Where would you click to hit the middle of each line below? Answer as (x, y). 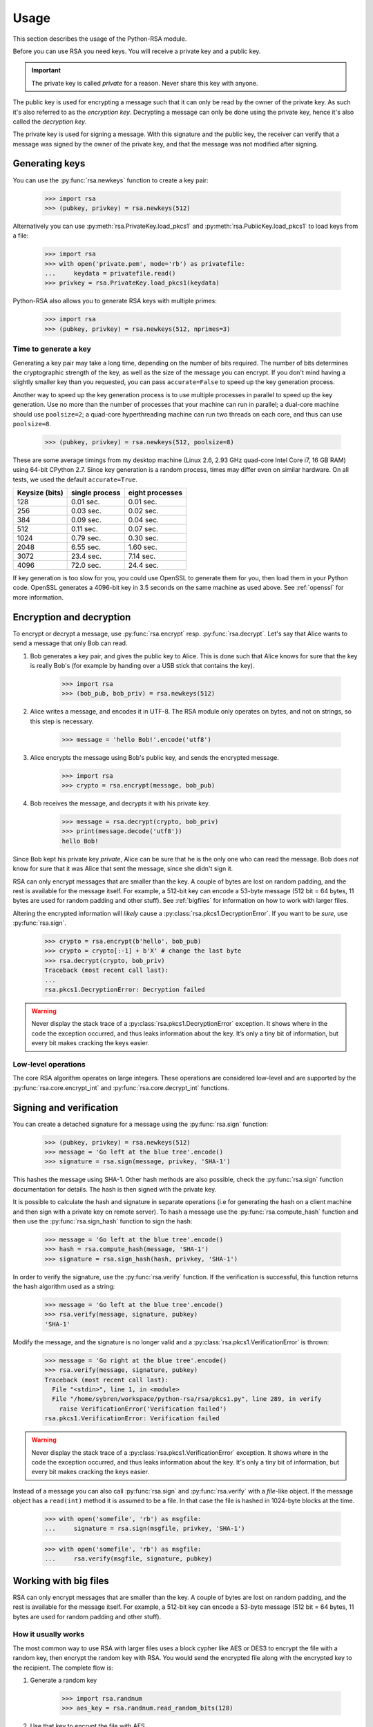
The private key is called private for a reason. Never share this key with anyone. (145, 83)
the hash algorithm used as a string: (64, 1287)
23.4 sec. (86, 556)
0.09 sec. (86, 520)
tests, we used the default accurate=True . (75, 479)
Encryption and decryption (72, 617)
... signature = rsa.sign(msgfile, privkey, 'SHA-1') (145, 1529)
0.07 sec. (143, 529)
